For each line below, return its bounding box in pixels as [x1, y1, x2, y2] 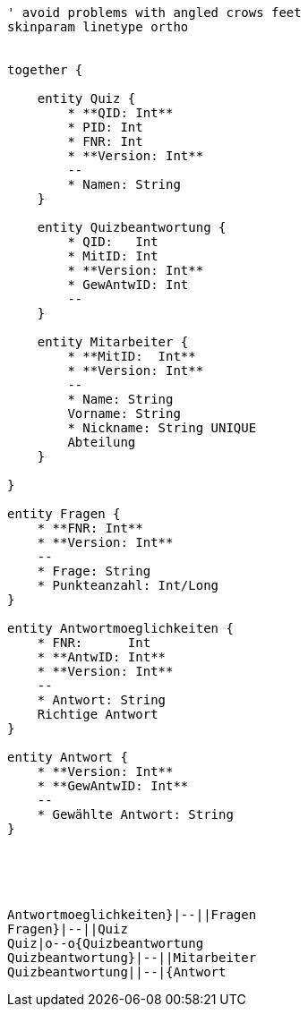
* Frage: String [37, 564, 151, 578]
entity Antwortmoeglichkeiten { [7, 621, 234, 635]
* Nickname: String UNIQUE [67, 421, 257, 435]
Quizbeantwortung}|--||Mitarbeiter [7, 950, 257, 965]
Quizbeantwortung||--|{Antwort [7, 965, 227, 979]
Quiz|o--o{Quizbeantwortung [7, 936, 204, 950]
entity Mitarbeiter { [37, 335, 189, 349]
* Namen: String [67, 177, 181, 192]
